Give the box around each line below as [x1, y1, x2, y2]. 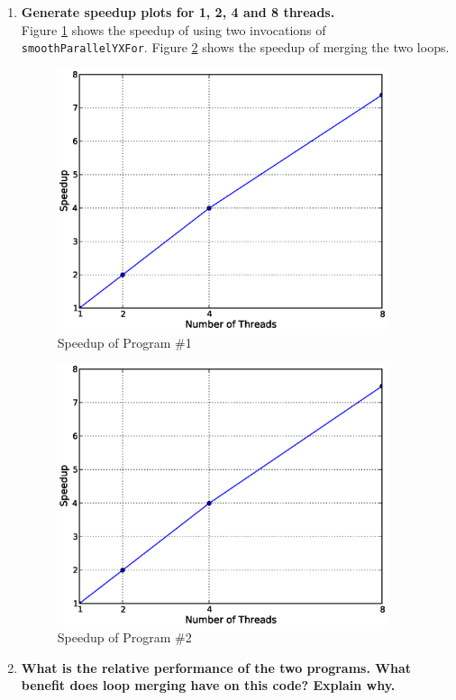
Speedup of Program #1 [57, 332, 192, 351]
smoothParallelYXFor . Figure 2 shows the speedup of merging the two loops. [21, 38, 450, 57]
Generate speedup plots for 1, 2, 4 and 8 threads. [21, 3, 335, 21]
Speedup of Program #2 [57, 628, 192, 647]
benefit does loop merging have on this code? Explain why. [21, 676, 396, 695]
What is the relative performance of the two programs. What [21, 658, 411, 677]
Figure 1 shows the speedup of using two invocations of [21, 20, 326, 39]
